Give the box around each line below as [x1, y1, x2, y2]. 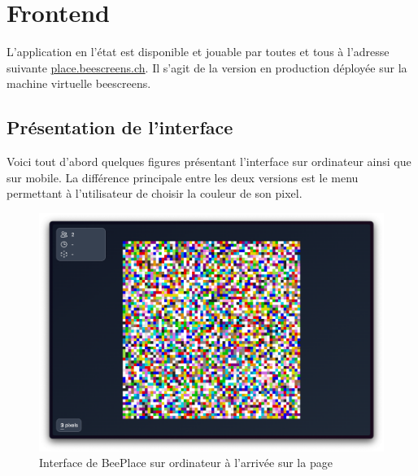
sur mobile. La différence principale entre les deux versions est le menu [7, 168, 359, 186]
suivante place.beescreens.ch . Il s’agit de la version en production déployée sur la [7, 59, 407, 76]
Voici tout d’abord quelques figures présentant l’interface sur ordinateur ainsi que [7, 153, 411, 170]
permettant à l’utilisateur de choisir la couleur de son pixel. [7, 185, 303, 202]
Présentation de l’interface [7, 115, 233, 140]
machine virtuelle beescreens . [7, 75, 151, 92]
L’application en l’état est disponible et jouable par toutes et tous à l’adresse [7, 43, 390, 60]
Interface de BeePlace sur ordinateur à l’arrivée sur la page [39, 454, 333, 471]
